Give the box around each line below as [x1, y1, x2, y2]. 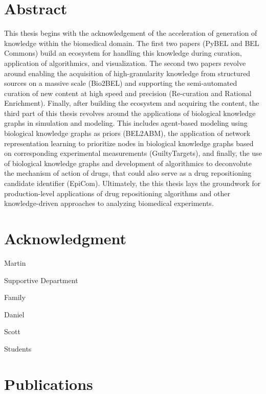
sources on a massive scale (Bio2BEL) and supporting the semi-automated [4, 78, 237, 88]
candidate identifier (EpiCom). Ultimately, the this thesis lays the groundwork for [4, 178, 261, 189]
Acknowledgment [4, 228, 126, 248]
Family [4, 292, 26, 303]
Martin [4, 257, 26, 268]
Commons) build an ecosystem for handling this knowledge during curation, [4, 48, 242, 58]
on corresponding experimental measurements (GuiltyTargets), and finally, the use [4, 148, 262, 158]
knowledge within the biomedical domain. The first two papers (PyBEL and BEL [4, 37, 259, 48]
